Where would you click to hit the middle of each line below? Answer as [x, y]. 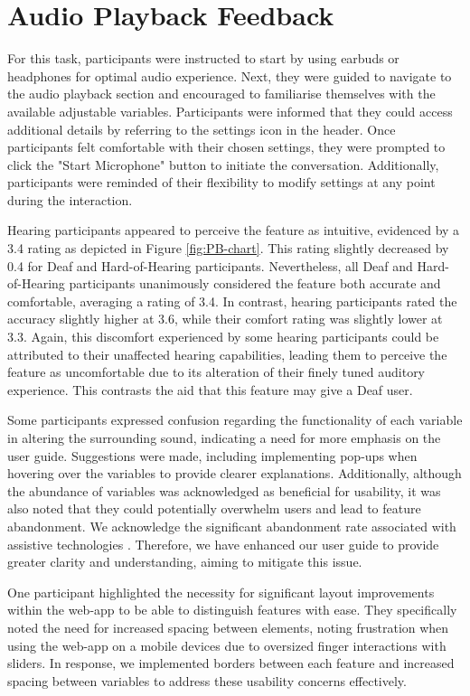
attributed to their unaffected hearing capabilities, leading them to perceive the [227, 354]
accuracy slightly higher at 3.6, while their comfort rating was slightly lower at [225, 319]
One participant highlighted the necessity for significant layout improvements [221, 592]
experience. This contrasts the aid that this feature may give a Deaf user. [210, 389]
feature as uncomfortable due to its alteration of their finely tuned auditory [216, 372]
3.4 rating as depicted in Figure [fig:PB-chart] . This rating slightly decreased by [228, 248]
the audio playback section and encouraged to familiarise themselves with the [221, 94]
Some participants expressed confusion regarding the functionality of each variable [235, 420]
